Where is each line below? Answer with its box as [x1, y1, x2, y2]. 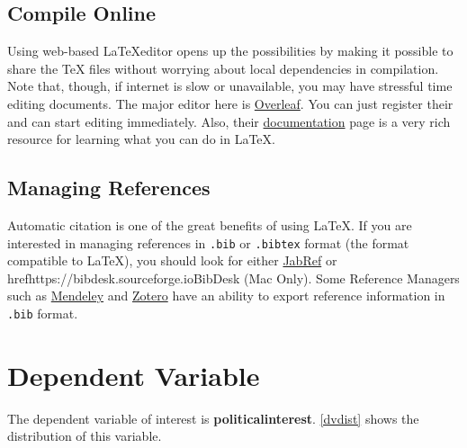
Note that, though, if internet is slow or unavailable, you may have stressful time [7, 76, 453, 95]
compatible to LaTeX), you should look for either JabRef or [7, 251, 337, 270]
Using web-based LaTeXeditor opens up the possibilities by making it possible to [7, 41, 454, 60]
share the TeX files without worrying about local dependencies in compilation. [7, 58, 439, 77]
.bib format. [7, 304, 78, 322]
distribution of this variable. [7, 426, 162, 445]
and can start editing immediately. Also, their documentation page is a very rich [7, 112, 451, 130]
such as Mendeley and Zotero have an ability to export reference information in [7, 286, 445, 305]
